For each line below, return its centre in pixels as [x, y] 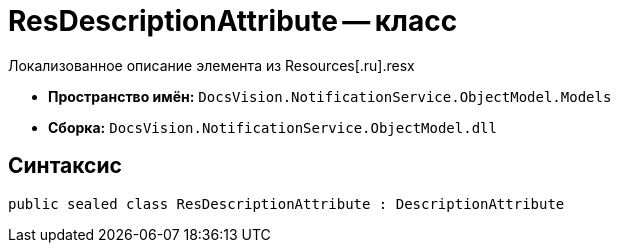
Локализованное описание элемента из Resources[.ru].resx [211, 65]
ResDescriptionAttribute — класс [233, 21]
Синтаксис [65, 166]
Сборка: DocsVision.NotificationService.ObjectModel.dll [272, 127]
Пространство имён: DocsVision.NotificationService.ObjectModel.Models [330, 96]
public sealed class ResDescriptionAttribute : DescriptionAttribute [286, 203]
